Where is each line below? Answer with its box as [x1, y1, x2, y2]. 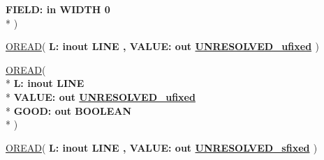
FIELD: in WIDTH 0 [6, 2, 110, 16]
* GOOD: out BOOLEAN [6, 103, 132, 118]
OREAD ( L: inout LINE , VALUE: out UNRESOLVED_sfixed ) [6, 140, 318, 154]
